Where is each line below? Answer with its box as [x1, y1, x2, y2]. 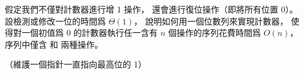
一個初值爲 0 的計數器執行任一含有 [21, 26, 158, 39]
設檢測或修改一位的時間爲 [5, 14, 106, 27]
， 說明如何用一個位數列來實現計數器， [133, 14, 288, 27]
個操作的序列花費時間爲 [168, 26, 261, 39]
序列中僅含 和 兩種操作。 [5, 38, 103, 50]
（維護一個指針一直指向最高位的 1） [5, 58, 147, 70]
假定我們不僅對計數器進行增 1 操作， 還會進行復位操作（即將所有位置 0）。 [5, 3, 298, 15]
